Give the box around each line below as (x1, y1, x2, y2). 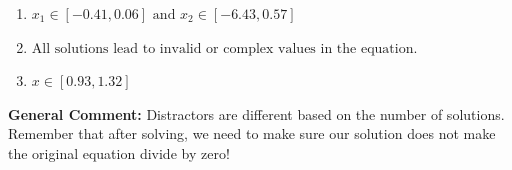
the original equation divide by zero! (8, 142, 230, 163)
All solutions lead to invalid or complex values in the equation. (31, 41, 418, 56)
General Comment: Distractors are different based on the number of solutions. (8, 103, 505, 124)
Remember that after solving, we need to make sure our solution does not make (8, 123, 496, 144)
